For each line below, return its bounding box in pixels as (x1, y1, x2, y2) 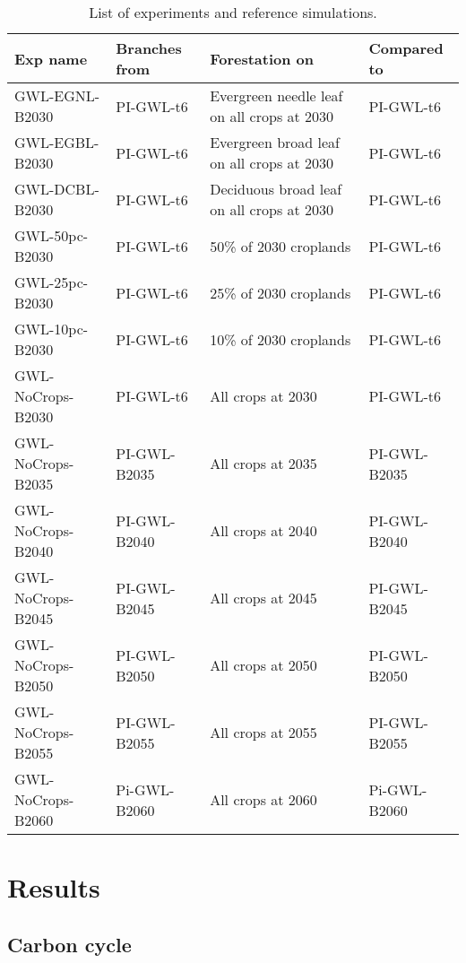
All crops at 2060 (210, 789, 317, 810)
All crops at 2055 (210, 722, 317, 742)
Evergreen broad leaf (210, 132, 340, 152)
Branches (116, 38, 182, 58)
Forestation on (210, 48, 315, 69)
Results (7, 869, 100, 906)
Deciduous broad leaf (210, 178, 342, 199)
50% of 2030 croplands (210, 235, 351, 256)
